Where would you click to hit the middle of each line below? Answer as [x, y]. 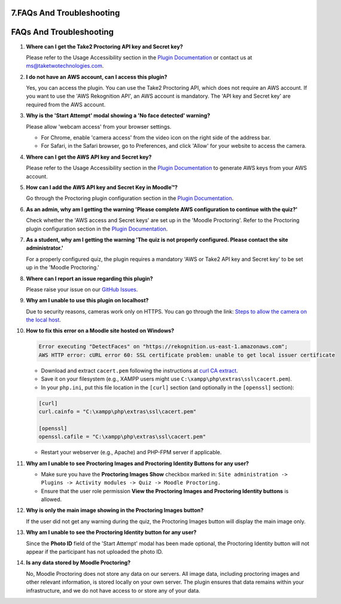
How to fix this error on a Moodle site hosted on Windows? [100, 331]
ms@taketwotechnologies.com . [65, 66]
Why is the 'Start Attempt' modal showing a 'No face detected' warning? [118, 116]
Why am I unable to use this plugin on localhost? [87, 301]
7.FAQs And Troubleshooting [66, 13]
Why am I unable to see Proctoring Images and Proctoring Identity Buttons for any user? [138, 463]
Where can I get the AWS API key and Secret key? [89, 157]
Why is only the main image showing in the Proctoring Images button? [115, 510]
